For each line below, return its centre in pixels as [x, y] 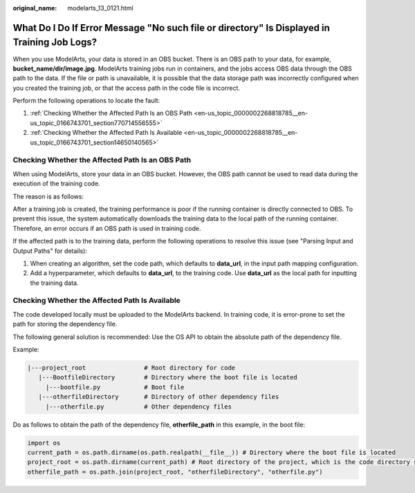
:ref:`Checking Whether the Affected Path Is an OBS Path [111, 113]
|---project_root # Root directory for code [131, 368]
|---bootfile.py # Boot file [115, 387]
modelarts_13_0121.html [101, 8]
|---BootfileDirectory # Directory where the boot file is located [168, 378]
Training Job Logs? [55, 43]
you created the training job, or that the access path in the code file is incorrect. [127, 88]
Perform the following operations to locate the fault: [86, 101]
